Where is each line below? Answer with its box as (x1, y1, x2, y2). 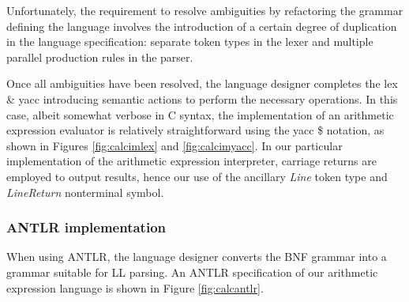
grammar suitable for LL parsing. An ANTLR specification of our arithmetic (6, 263, 378, 280)
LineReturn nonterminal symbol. (6, 183, 164, 200)
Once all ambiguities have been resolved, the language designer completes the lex (6, 75, 398, 92)
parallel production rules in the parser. (6, 48, 193, 65)
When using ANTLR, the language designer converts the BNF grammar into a (6, 248, 387, 265)
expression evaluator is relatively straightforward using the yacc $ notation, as (6, 122, 385, 138)
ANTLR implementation (6, 217, 166, 237)
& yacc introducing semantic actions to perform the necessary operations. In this (6, 90, 398, 107)
